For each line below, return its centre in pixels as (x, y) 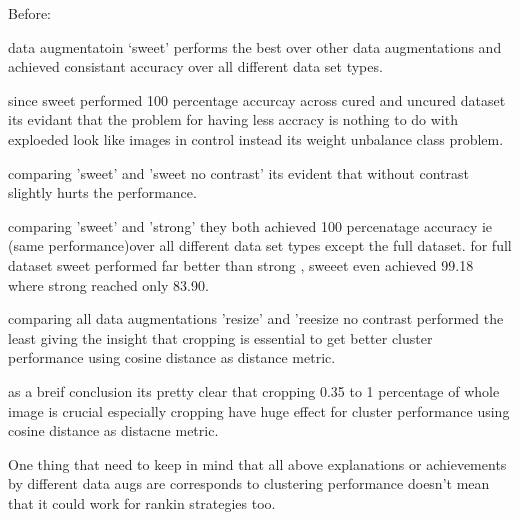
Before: (30, 13)
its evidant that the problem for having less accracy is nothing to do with (233, 119)
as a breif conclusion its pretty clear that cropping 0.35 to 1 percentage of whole (254, 390)
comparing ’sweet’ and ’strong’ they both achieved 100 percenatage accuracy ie (250, 225)
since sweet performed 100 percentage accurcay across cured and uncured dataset (257, 99)
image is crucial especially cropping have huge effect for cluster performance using (259, 410)
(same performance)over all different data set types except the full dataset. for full (260, 245)
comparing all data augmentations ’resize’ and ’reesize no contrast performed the (256, 318)
